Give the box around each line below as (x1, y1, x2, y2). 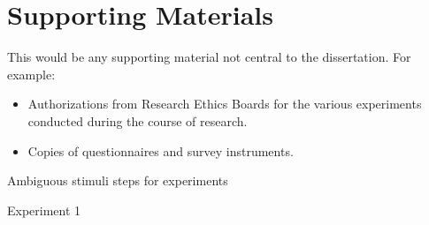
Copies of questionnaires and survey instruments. (27, 141, 294, 160)
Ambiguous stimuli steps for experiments (7, 171, 228, 190)
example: (7, 64, 56, 83)
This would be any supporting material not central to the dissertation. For (7, 48, 411, 66)
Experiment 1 (7, 200, 81, 219)
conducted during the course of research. (27, 111, 248, 130)
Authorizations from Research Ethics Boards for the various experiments (27, 94, 422, 113)
